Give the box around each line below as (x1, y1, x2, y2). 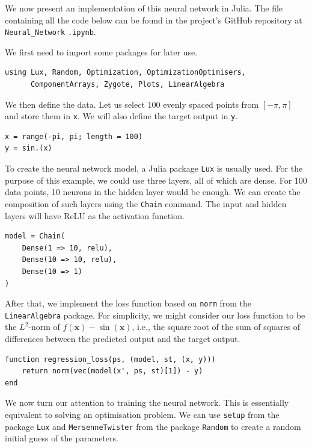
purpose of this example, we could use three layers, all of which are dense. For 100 (5, 173, 307, 186)
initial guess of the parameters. (5, 432, 118, 444)
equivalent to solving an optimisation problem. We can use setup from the (5, 408, 280, 420)
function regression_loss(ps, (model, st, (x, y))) (5, 355, 216, 364)
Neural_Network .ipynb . (5, 25, 96, 38)
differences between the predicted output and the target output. (5, 332, 240, 345)
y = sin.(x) (5, 144, 52, 153)
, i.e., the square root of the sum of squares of (132, 320, 301, 333)
